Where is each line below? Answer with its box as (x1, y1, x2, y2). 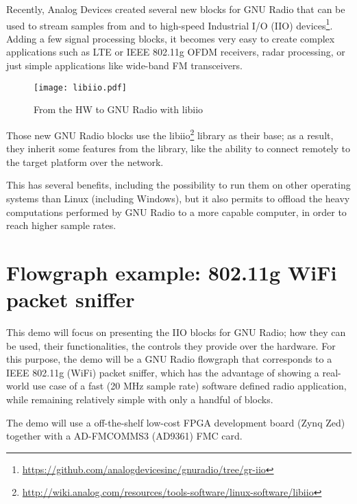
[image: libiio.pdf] (34, 82, 127, 93)
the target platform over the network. (6, 154, 164, 169)
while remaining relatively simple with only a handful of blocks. (6, 392, 273, 406)
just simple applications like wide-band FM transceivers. (6, 58, 243, 73)
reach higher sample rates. (6, 218, 116, 232)
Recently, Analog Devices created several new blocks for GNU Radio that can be (6, 2, 345, 16)
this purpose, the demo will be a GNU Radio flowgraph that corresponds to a (6, 352, 332, 366)
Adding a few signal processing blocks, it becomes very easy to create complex (6, 31, 335, 45)
